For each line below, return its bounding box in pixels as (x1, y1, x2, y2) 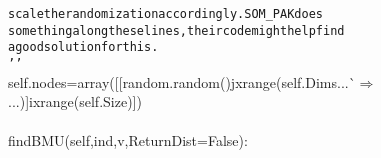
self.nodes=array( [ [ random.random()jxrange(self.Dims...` (8, 71, 356, 92)
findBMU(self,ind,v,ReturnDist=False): (8, 130, 248, 151)
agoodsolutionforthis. (8, 40, 159, 55)
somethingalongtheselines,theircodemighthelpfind (8, 23, 345, 38)
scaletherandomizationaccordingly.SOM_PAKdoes (8, 7, 323, 21)
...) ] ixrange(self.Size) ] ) (8, 91, 142, 112)
